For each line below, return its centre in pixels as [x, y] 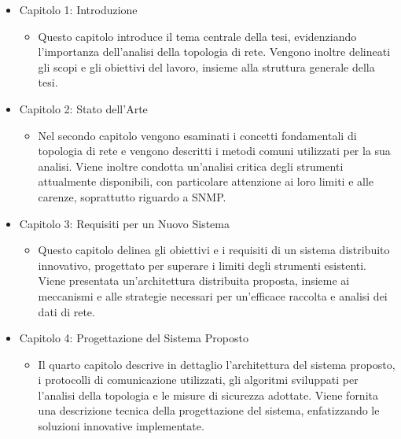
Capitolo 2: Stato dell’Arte [83, 108]
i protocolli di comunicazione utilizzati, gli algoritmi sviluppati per [198, 380]
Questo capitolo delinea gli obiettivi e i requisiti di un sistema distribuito [214, 250]
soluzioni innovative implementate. [121, 426]
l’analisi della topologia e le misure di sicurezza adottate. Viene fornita [208, 395]
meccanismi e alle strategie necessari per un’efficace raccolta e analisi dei [213, 295]
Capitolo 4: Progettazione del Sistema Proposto [134, 338]
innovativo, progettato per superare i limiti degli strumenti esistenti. [202, 265]
